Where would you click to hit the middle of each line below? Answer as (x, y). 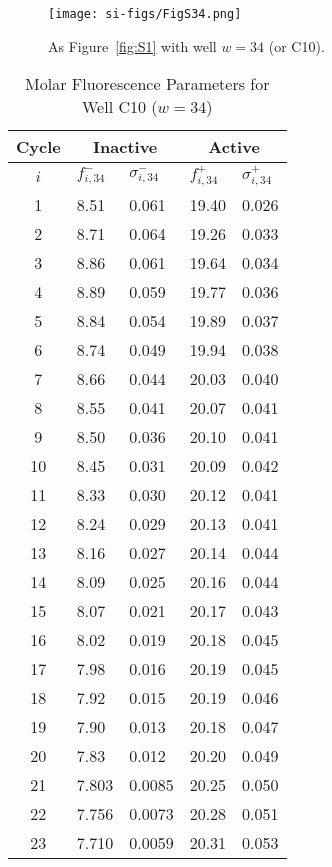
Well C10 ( (119, 107)
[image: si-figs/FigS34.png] (145, 14)
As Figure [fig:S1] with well (132, 45)
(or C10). (296, 45)
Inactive (125, 147)
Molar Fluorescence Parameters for (147, 84)
